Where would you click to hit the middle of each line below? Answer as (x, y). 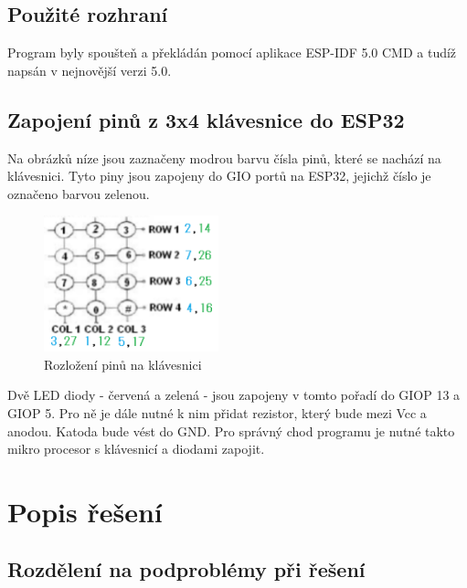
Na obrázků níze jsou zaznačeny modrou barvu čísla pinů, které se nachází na (224, 157)
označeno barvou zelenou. (79, 193)
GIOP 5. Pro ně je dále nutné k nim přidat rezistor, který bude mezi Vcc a (217, 412)
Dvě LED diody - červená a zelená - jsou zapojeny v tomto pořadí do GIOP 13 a (234, 395)
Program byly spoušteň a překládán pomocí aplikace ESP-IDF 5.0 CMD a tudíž (232, 52)
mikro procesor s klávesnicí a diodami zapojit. (136, 449)
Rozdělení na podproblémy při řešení (186, 569)
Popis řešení (85, 511)
